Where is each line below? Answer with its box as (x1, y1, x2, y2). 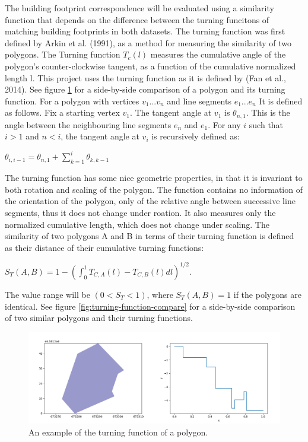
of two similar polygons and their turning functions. (5, 311, 193, 324)
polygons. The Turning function (5, 48, 120, 61)
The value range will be (5, 288, 90, 300)
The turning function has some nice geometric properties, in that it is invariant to (5, 171, 303, 184)
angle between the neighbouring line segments (5, 118, 172, 131)
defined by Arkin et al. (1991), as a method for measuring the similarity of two (5, 36, 291, 49)
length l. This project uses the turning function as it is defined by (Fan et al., (5, 71, 286, 84)
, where (147, 288, 173, 300)
